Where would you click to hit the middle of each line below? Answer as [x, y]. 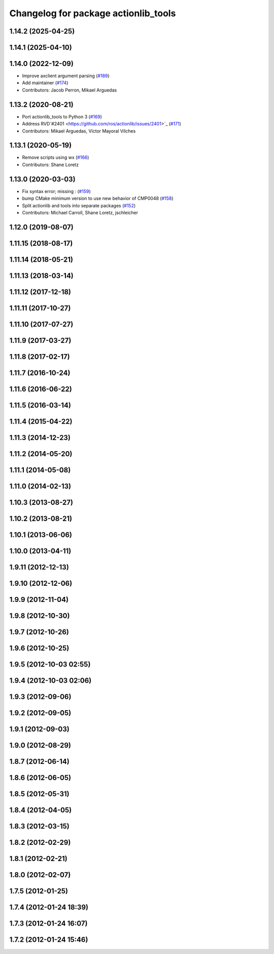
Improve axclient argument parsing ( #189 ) [66, 76]
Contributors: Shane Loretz [50, 165]
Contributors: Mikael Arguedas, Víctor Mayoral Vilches [79, 131]
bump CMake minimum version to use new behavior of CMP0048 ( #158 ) [98, 199]
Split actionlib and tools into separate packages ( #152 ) [79, 205]
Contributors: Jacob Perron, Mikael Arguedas [70, 90]
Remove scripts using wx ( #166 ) [56, 157]
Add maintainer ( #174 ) [45, 83]
